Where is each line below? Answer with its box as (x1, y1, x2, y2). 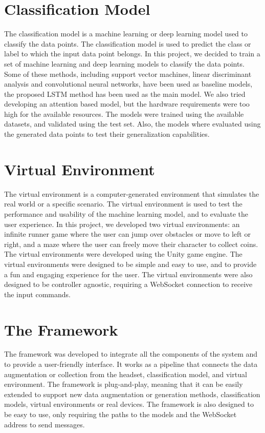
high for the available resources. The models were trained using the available (4, 108, 244, 119)
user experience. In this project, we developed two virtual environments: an (4, 218, 240, 229)
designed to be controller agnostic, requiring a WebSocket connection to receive (4, 279, 253, 290)
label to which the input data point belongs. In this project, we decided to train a (4, 48, 260, 59)
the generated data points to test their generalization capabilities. (4, 129, 210, 139)
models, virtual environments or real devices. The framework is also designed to (4, 399, 254, 409)
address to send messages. (4, 419, 85, 429)
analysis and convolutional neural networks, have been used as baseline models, (4, 78, 253, 89)
